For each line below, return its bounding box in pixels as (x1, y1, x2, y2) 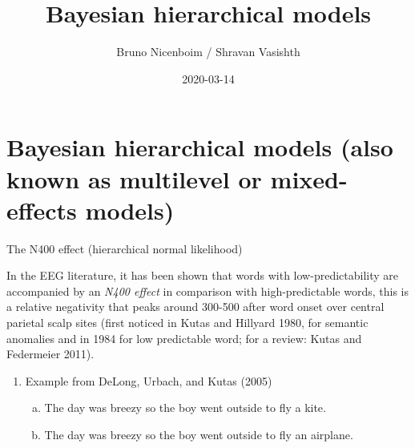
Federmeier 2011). (6, 345, 95, 362)
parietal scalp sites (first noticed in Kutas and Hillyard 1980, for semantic (6, 314, 369, 330)
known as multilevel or (6, 162, 262, 195)
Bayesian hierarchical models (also (6, 131, 393, 163)
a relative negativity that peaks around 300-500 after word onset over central (6, 298, 385, 315)
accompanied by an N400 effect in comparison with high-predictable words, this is (6, 282, 409, 299)
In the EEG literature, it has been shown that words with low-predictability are (6, 267, 398, 284)
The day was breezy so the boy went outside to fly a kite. (44, 399, 326, 416)
